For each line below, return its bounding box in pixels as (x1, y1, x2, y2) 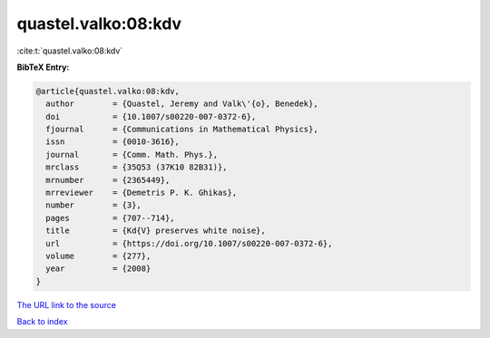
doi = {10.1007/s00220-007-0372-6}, (45, 111, 257, 121)
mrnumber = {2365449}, (45, 175, 171, 185)
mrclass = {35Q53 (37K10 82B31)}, (45, 162, 228, 172)
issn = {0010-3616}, (45, 137, 181, 147)
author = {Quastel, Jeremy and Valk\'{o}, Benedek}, (45, 99, 318, 109)
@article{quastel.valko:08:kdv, (35, 86, 181, 96)
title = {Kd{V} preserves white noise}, (45, 226, 267, 236)
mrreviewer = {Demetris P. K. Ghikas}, (45, 188, 238, 198)
